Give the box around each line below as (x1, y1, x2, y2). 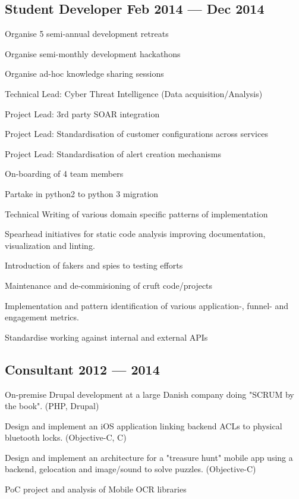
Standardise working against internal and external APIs (5, 330, 208, 343)
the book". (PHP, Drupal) (5, 400, 99, 412)
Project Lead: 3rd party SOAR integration (5, 107, 160, 120)
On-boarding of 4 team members (5, 167, 124, 180)
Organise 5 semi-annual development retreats (5, 27, 169, 40)
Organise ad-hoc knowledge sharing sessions (5, 67, 164, 80)
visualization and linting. (5, 239, 95, 251)
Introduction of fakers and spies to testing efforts (5, 259, 183, 272)
